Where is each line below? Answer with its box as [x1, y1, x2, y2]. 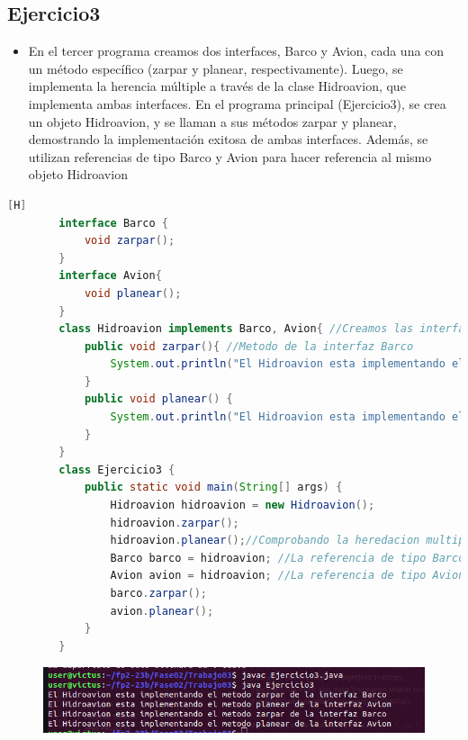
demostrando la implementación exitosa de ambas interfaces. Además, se [28, 130, 428, 149]
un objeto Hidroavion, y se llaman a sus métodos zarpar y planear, [28, 112, 397, 131]
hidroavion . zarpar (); [110, 516, 239, 529]
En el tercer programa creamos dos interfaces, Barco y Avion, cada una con [28, 41, 445, 60]
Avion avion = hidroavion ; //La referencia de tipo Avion [110, 569, 465, 582]
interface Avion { [58, 269, 162, 283]
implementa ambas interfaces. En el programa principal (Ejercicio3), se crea [28, 94, 446, 113]
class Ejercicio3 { [58, 463, 175, 476]
